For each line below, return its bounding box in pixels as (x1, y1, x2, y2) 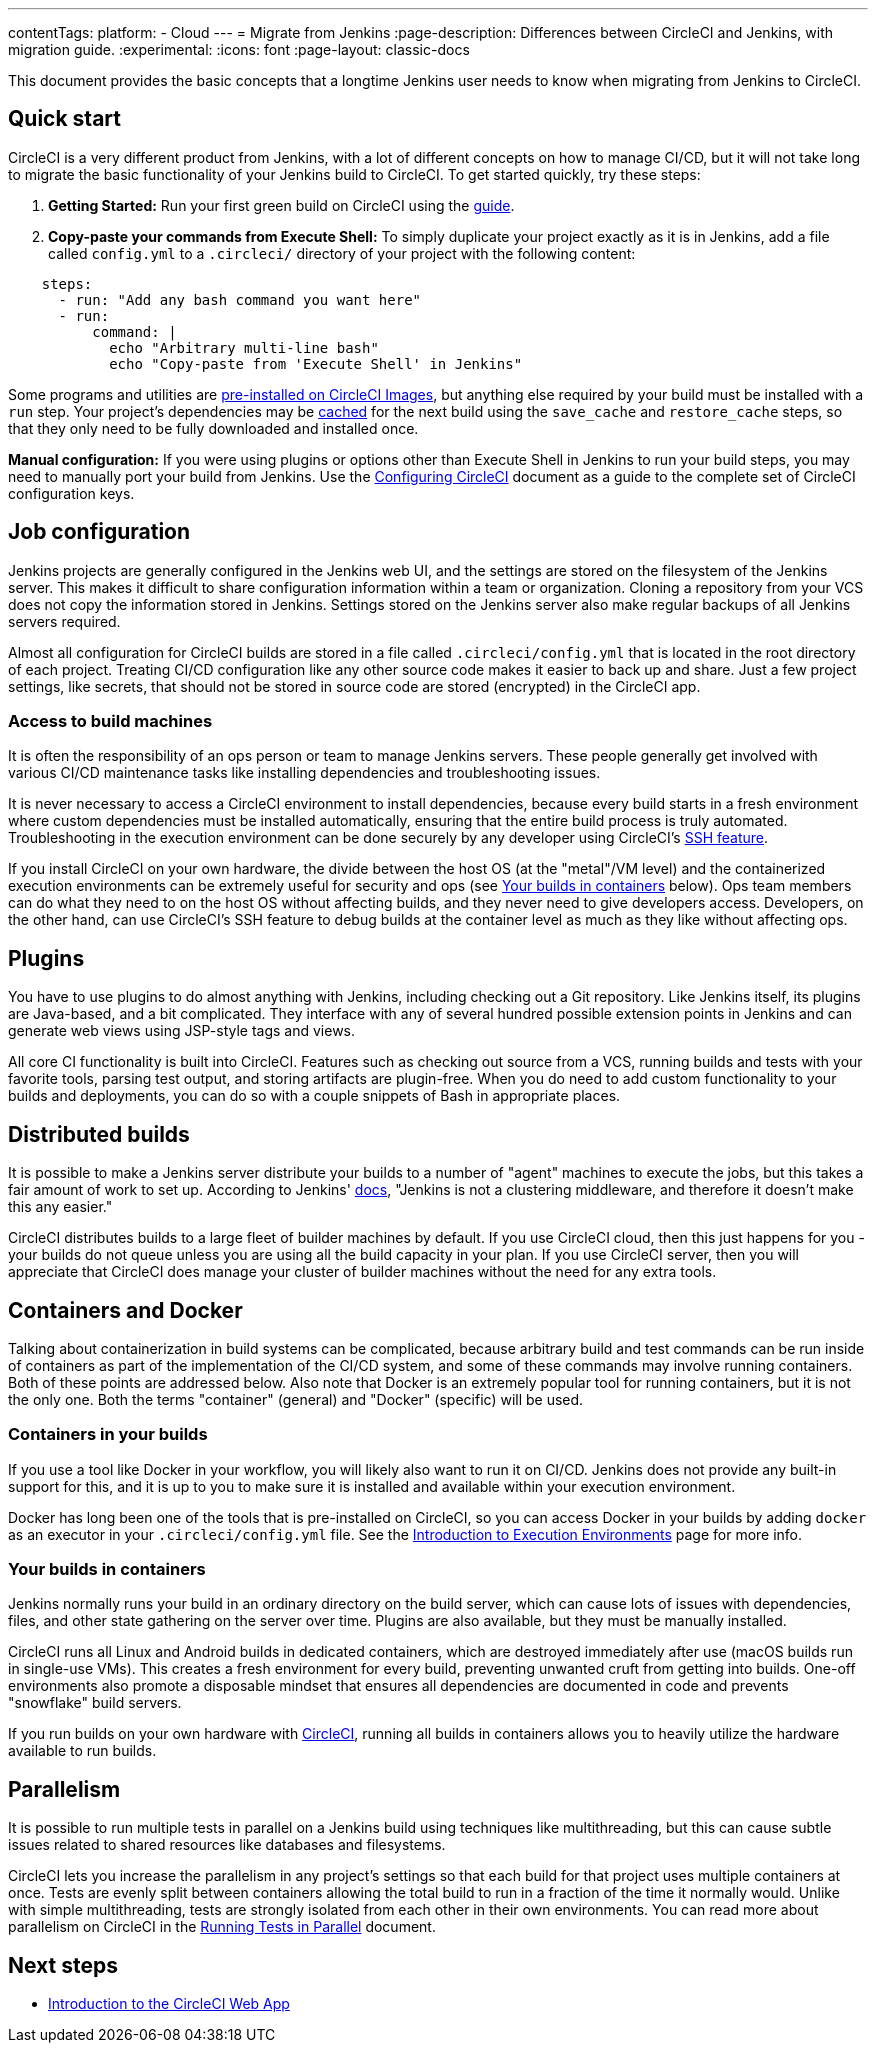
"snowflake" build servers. (8, 1694, 182, 1712)
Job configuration (8, 519, 191, 545)
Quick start (8, 106, 121, 132)
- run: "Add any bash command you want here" (58, 291, 422, 308)
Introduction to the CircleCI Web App (48, 1995, 290, 2013)
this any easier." (8, 1198, 113, 1216)
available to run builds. (8, 1742, 157, 1760)
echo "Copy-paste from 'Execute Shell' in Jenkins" (109, 355, 523, 372)
